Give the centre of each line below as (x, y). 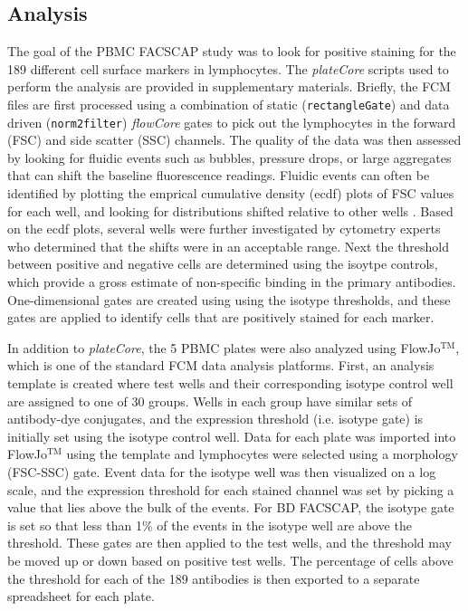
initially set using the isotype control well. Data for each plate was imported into (232, 436)
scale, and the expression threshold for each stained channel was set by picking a (231, 489)
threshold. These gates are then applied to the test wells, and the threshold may (229, 543)
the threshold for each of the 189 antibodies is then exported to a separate (214, 578)
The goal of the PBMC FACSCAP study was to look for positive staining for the (232, 51)
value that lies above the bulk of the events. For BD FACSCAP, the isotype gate (231, 507)
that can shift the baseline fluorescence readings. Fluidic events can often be (219, 175)
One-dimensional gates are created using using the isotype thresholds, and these (229, 299)
